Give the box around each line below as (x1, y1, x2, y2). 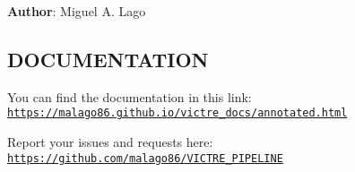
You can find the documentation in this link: (7, 87, 252, 106)
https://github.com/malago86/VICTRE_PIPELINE (7, 151, 283, 165)
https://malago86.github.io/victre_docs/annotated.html (7, 107, 348, 120)
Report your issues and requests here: (7, 133, 213, 151)
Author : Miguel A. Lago (7, 2, 146, 20)
